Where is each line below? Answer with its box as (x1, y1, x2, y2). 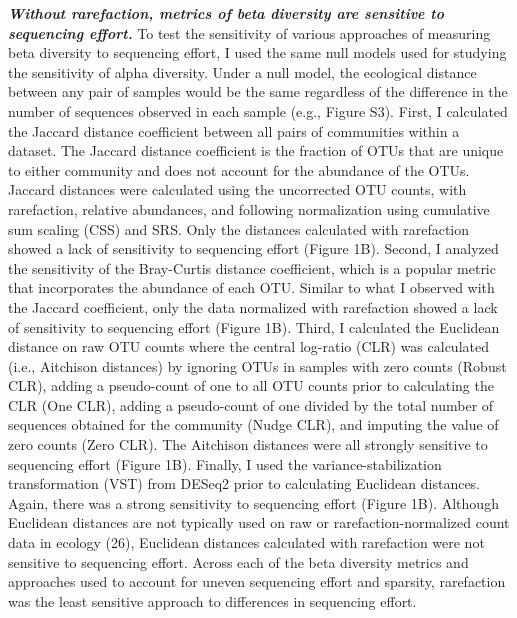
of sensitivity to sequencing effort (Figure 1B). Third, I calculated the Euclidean (8, 316, 500, 337)
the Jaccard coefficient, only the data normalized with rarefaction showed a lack (8, 296, 498, 317)
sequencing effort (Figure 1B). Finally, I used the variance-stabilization (8, 453, 442, 474)
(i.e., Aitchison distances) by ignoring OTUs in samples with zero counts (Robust (8, 355, 507, 376)
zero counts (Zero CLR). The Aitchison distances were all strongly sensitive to (8, 434, 488, 455)
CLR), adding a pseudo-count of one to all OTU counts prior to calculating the (8, 375, 494, 396)
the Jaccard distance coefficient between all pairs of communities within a (8, 120, 460, 141)
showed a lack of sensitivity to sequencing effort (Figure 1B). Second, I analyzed (8, 238, 499, 259)
